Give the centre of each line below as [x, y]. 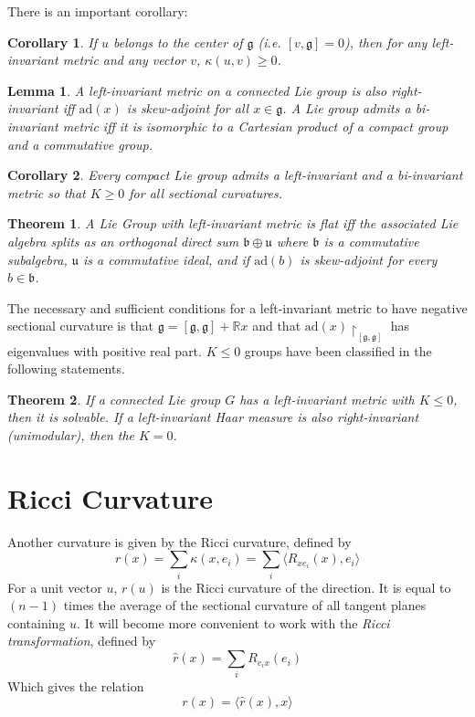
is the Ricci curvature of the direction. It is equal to [306, 587]
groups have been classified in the [338, 350]
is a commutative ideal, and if [166, 259]
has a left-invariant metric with [327, 399]
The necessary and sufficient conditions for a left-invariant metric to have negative [237, 307]
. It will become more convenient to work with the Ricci [233, 622]
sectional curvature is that [81, 326]
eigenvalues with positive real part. [105, 350]
